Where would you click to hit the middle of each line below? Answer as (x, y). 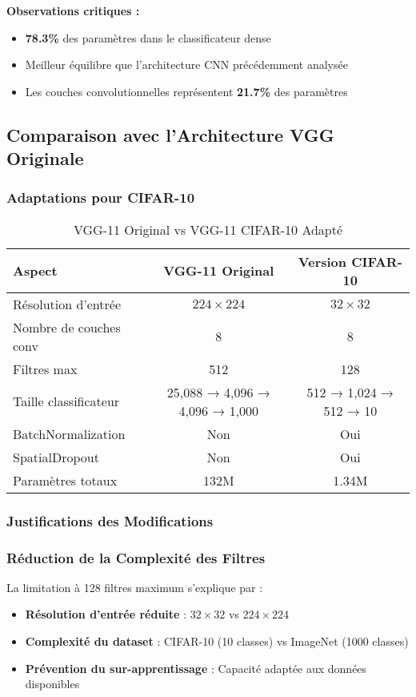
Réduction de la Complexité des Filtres (136, 557)
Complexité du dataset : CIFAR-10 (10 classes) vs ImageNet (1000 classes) (217, 641)
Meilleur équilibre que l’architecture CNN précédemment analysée (186, 64)
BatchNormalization (69, 433)
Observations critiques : (73, 10)
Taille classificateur (66, 401)
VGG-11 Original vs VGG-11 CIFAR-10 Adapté (208, 229)
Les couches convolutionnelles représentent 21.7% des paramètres (186, 91)
